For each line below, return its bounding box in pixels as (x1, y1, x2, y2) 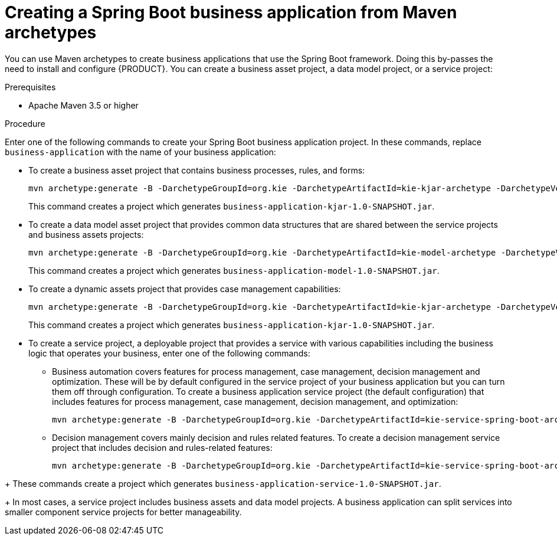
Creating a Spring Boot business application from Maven (5, 2, 457, 22)
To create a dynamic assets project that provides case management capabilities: (28, 283, 341, 294)
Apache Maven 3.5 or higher (28, 100, 139, 110)
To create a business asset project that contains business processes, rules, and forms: (28, 165, 365, 175)
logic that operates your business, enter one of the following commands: (28, 348, 310, 358)
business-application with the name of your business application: (5, 146, 276, 157)
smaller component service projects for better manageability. (5, 506, 242, 517)
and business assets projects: (28, 229, 144, 240)
